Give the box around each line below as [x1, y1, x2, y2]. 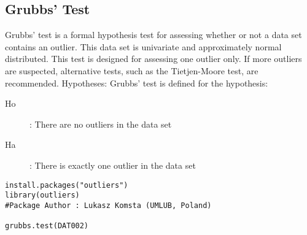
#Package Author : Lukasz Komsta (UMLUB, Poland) [5, 201, 212, 210]
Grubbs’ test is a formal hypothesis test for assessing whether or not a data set [5, 28, 302, 41]
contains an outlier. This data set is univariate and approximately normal [5, 40, 282, 53]
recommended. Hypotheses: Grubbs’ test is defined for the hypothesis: [5, 76, 268, 89]
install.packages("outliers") [5, 180, 128, 190]
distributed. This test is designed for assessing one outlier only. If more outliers [5, 52, 302, 65]
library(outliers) [5, 191, 80, 200]
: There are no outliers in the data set [29, 117, 172, 130]
